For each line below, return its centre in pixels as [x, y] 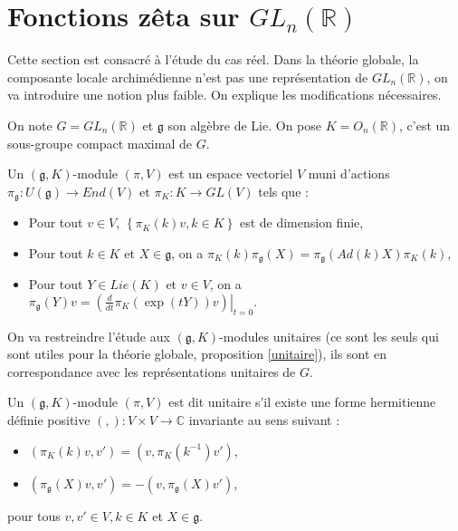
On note [30, 125]
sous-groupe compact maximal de [100, 143]
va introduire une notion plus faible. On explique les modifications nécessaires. [224, 95]
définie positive [49, 419]
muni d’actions [349, 174]
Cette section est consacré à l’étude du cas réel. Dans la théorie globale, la [213, 59]
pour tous [34, 515]
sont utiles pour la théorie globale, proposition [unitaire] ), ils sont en [197, 354]
